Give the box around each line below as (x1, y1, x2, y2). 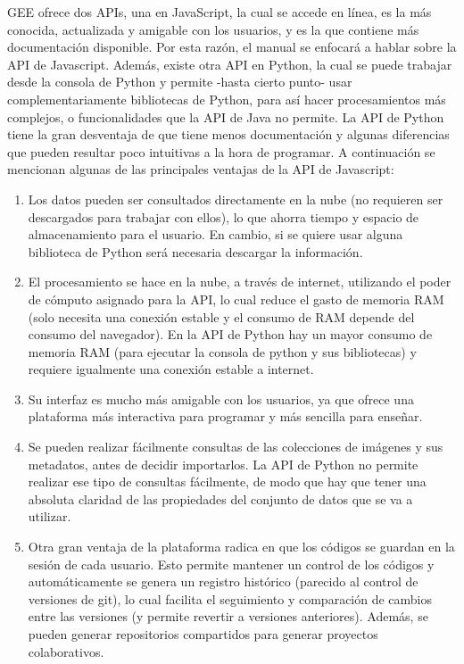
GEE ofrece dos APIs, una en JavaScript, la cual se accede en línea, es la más (7, 3, 432, 21)
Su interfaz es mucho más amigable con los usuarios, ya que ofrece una (28, 389, 414, 408)
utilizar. (28, 507, 71, 526)
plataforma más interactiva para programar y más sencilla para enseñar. (28, 407, 423, 426)
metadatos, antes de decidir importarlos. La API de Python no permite (28, 454, 418, 473)
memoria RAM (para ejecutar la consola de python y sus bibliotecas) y (28, 342, 417, 361)
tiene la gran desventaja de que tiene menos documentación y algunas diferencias (7, 125, 450, 144)
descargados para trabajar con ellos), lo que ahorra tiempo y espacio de (28, 207, 419, 226)
